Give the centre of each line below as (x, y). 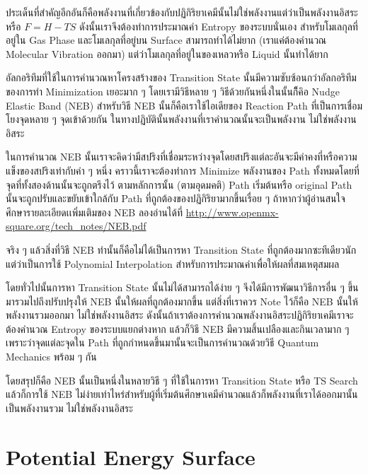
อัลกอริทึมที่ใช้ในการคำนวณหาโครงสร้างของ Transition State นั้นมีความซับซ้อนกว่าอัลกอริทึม (181, 77)
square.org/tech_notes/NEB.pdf (76, 226)
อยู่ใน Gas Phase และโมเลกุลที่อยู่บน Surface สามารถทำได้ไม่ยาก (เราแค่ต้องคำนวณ (166, 40)
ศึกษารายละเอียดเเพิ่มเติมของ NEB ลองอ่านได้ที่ (94, 212)
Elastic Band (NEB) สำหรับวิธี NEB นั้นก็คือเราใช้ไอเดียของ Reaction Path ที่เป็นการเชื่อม (184, 105)
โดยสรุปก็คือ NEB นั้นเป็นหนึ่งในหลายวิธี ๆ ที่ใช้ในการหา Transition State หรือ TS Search (182, 380)
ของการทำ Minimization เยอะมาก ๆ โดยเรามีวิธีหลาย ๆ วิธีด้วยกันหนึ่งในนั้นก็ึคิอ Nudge (173, 91)
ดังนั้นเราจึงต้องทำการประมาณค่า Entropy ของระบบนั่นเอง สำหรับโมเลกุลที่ (219, 26)
